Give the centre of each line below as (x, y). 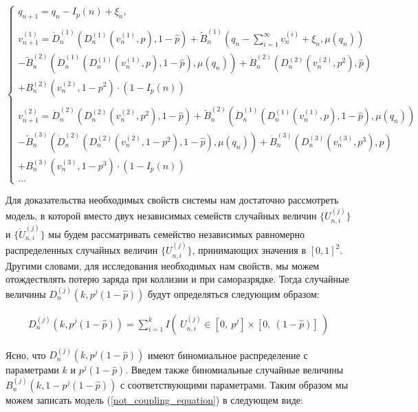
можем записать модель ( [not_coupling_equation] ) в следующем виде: (154, 400)
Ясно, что (26, 355)
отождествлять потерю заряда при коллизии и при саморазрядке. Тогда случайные (177, 279)
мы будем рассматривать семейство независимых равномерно (176, 234)
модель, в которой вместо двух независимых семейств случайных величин (161, 215)
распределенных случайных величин (82, 250)
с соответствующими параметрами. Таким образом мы (234, 385)
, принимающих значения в (249, 250)
